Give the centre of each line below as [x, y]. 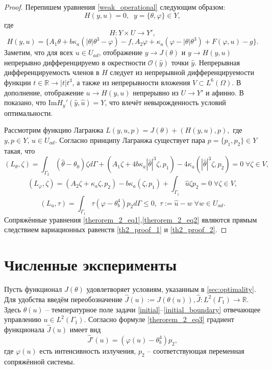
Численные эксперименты [91, 265]
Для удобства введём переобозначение [63, 299]
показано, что [25, 102]
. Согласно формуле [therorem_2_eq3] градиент [159, 319]
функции [18, 82]
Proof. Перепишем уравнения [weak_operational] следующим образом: [115, 7]
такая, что [20, 150]
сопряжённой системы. [40, 361]
